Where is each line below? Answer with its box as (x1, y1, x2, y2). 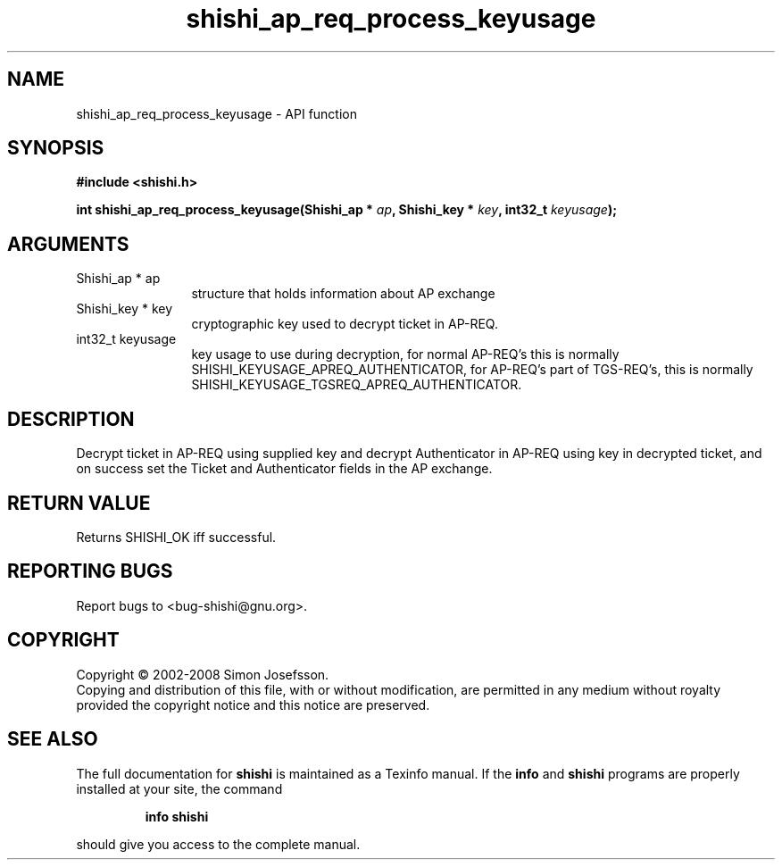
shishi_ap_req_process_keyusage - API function (76, 105, 357, 121)
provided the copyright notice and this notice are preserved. (76, 696, 430, 713)
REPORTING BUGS (7, 560, 173, 583)
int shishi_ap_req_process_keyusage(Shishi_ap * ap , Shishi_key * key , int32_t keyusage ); (76, 202, 617, 218)
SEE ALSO (7, 728, 98, 751)
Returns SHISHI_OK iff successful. (76, 529, 277, 545)
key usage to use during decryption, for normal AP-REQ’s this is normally (191, 346, 620, 363)
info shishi (145, 808, 209, 824)
